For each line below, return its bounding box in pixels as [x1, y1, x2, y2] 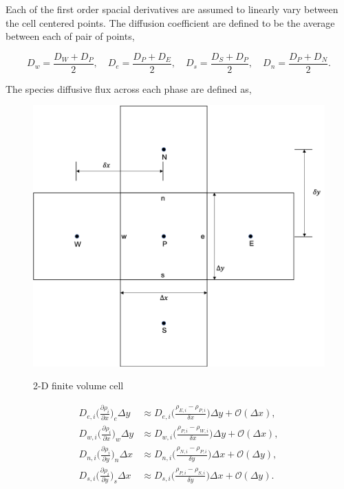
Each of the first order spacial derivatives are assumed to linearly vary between [6, 2, 338, 16]
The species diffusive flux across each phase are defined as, [6, 81, 252, 96]
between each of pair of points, [6, 29, 135, 43]
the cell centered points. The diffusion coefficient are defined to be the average [6, 15, 335, 30]
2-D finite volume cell [33, 378, 124, 393]
